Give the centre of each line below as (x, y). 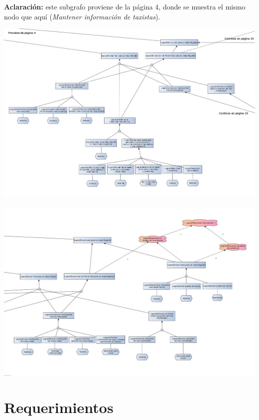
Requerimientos (59, 407)
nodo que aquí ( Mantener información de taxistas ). (82, 16)
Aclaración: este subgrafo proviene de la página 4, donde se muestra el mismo (125, 6)
